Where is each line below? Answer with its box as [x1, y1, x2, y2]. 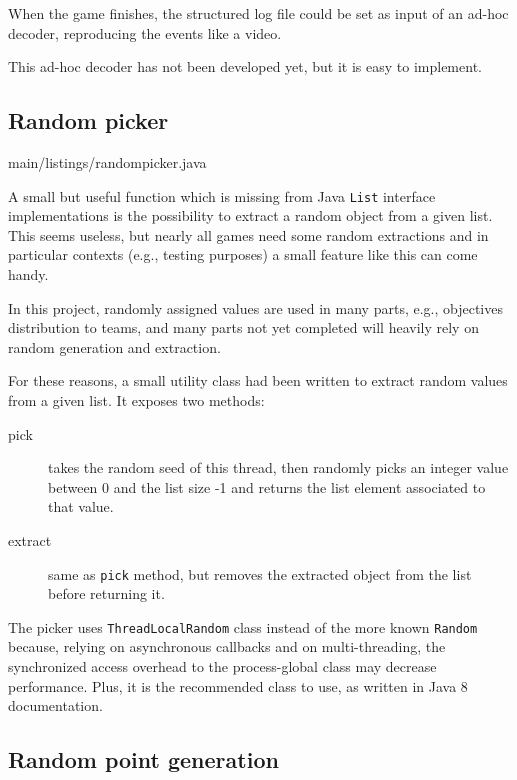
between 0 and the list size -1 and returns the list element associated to [48, 476, 486, 497]
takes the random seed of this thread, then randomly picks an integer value [48, 457, 509, 478]
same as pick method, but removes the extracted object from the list [48, 563, 472, 584]
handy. [8, 264, 49, 285]
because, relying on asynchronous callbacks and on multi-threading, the [8, 636, 446, 657]
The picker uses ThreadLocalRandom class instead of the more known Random [8, 616, 478, 637]
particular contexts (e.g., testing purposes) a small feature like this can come [8, 244, 478, 265]
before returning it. [48, 583, 165, 604]
